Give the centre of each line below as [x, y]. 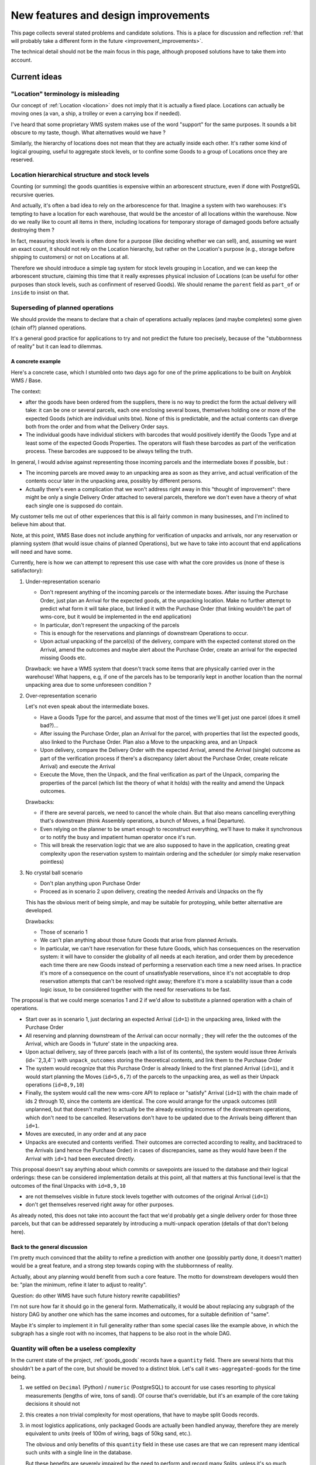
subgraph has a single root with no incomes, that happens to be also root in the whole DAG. [121, 1334]
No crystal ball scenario [54, 873]
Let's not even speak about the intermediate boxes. [87, 707]
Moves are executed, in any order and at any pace [86, 1134]
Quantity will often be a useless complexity [73, 1348]
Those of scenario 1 [64, 932]
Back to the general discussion [49, 1247]
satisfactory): [27, 571]
